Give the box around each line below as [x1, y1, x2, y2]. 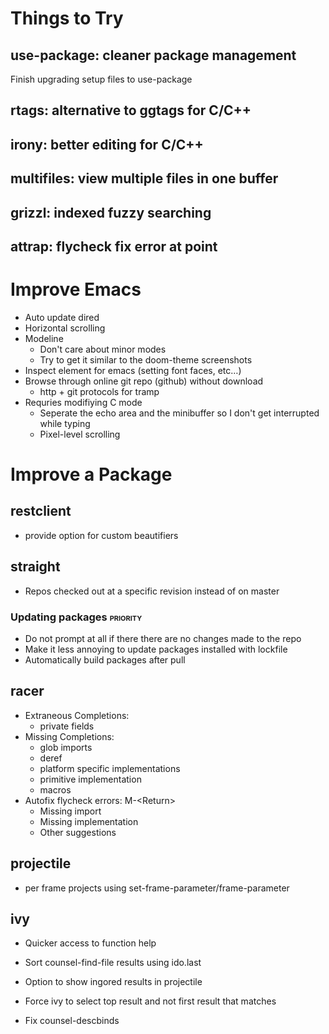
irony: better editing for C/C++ [10, 136, 204, 153]
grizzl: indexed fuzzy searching [10, 204, 212, 221]
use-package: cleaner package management [10, 47, 297, 64]
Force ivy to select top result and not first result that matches [24, 995, 277, 1007]
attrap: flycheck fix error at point [10, 238, 218, 255]
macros [39, 783, 72, 796]
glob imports [39, 741, 93, 753]
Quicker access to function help [24, 937, 157, 949]
